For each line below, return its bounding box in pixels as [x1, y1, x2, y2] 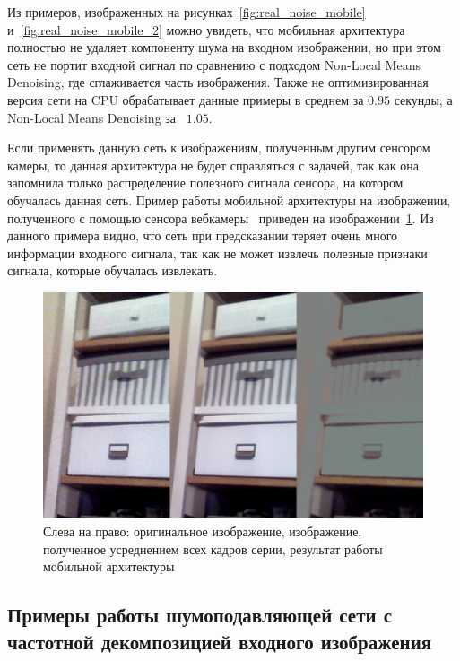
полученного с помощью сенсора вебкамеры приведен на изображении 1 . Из [7, 208, 434, 227]
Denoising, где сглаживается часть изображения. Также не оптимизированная [7, 73, 429, 91]
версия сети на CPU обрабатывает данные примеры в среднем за [7, 90, 364, 109]
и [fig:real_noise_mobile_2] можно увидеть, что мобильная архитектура [7, 20, 405, 39]
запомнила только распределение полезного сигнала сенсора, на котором [7, 173, 404, 192]
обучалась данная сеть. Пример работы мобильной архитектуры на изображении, [7, 190, 451, 209]
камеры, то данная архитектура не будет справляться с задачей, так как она [7, 155, 419, 174]
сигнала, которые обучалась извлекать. [7, 261, 218, 280]
